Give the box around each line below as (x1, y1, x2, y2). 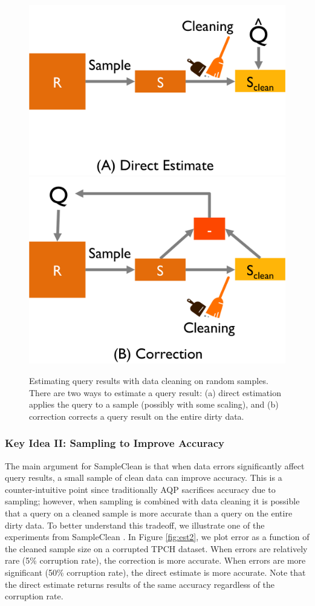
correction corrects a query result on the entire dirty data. (29, 409, 244, 422)
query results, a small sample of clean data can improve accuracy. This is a (5, 471, 282, 484)
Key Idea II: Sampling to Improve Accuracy (5, 435, 224, 451)
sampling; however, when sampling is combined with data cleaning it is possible (5, 495, 300, 507)
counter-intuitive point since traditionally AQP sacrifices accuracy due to (5, 483, 276, 495)
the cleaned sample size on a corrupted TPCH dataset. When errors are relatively (5, 542, 308, 555)
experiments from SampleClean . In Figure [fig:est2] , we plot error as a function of (5, 530, 310, 543)
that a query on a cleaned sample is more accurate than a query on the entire (5, 506, 293, 519)
